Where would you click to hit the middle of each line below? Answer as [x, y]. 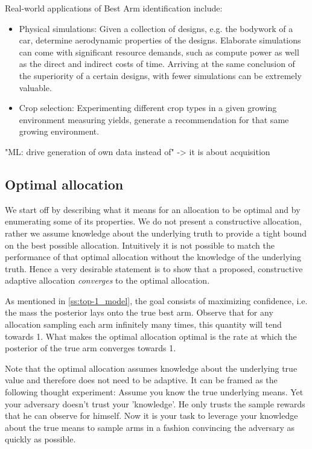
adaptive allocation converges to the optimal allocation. [107, 280]
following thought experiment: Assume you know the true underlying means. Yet [154, 392]
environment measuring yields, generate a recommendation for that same [154, 119]
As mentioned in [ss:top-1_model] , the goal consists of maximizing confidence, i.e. [156, 300]
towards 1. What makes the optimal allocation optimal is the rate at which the [151, 336]
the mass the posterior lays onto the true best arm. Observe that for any [139, 312]
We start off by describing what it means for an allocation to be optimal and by [153, 209]
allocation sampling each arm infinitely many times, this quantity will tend [143, 324]
